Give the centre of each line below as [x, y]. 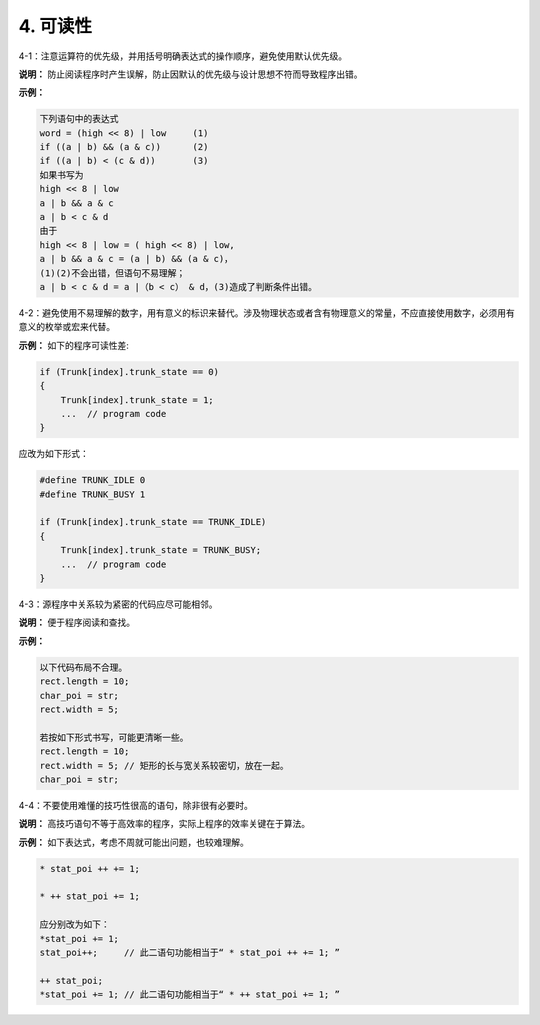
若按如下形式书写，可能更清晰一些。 [114, 737]
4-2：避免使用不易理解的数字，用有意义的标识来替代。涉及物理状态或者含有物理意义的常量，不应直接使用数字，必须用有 [266, 312]
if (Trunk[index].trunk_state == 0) [129, 371]
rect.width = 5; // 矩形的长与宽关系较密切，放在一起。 [164, 765]
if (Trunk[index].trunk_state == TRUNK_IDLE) [153, 522]
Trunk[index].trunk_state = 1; [137, 399]
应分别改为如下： [74, 924]
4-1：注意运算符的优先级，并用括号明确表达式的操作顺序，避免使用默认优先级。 [183, 56]
